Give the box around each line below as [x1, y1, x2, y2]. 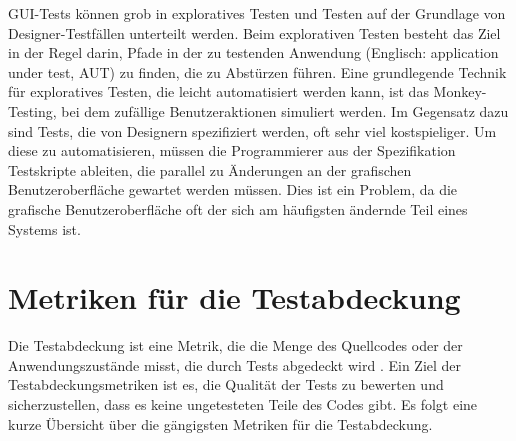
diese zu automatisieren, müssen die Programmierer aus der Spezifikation [8, 140, 456, 161]
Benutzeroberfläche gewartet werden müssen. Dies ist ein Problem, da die [8, 179, 458, 200]
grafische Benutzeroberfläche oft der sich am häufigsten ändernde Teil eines [8, 198, 468, 219]
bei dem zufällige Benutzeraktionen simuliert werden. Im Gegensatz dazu [61, 100, 509, 121]
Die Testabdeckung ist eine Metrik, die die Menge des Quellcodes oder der [8, 335, 463, 356]
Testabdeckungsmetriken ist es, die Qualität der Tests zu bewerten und [8, 374, 444, 395]
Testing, [8, 100, 57, 121]
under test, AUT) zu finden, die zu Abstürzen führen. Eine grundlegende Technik [8, 61, 507, 82]
